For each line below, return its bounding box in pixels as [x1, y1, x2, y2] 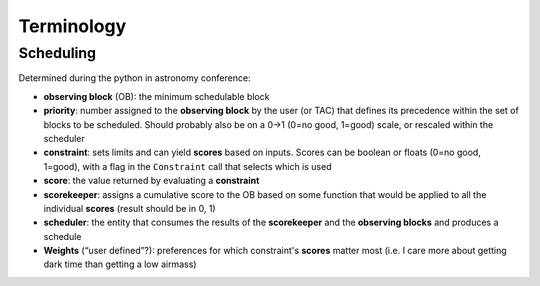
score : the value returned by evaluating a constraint [43, 175, 260, 187]
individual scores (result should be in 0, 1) [43, 202, 216, 214]
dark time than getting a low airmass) [43, 258, 197, 270]
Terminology [18, 15, 127, 37]
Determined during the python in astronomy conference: [18, 72, 251, 84]
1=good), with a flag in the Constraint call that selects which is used [43, 160, 332, 172]
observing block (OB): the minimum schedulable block [43, 90, 270, 102]
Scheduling [18, 44, 97, 62]
